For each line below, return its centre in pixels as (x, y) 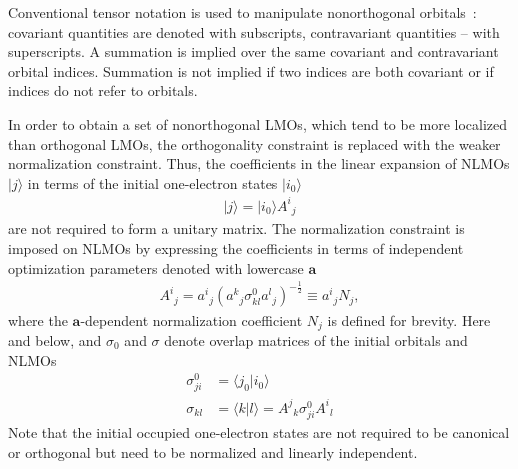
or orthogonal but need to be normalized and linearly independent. (213, 451)
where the (38, 319)
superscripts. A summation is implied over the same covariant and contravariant (253, 51)
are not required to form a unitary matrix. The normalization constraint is (236, 228)
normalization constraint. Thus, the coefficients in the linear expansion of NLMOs (259, 163)
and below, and (55, 339)
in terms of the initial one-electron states (152, 182)
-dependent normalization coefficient (191, 319)
